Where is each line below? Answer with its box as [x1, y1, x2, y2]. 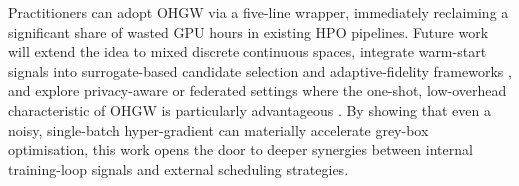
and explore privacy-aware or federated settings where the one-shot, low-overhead [8, 80, 507, 101]
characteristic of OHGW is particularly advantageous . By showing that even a [8, 99, 491, 120]
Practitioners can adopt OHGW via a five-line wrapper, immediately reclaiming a [8, 2, 509, 22]
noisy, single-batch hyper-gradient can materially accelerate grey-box [8, 119, 429, 140]
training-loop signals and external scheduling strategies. [8, 158, 349, 179]
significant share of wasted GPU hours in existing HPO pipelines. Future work [8, 21, 489, 42]
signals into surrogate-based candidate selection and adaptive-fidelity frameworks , [8, 60, 512, 81]
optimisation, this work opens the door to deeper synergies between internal [8, 139, 473, 160]
